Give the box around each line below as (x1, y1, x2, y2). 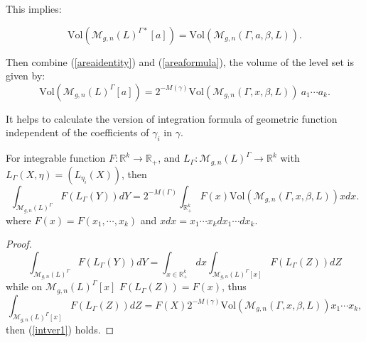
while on (6, 279, 43, 294)
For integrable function (6, 150, 106, 165)
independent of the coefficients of (6, 125, 149, 140)
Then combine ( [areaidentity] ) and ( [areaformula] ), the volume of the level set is (6, 54, 354, 69)
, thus (222, 279, 247, 294)
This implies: (6, 1, 62, 16)
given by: (6, 68, 45, 83)
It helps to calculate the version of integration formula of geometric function (6, 111, 338, 126)
